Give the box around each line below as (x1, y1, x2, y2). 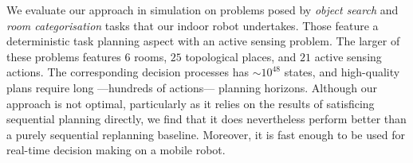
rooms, (134, 48, 167, 64)
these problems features (6, 48, 121, 64)
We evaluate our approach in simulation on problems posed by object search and (6, 2, 399, 17)
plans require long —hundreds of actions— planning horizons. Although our (6, 79, 377, 95)
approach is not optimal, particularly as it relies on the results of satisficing (6, 95, 375, 111)
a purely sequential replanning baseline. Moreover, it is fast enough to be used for (6, 126, 405, 142)
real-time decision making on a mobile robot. (6, 142, 226, 158)
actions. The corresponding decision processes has (6, 64, 249, 80)
